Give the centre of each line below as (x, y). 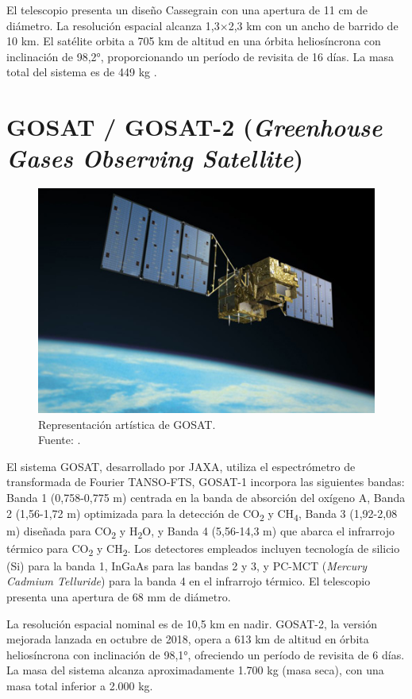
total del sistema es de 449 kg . (82, 72)
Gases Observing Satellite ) (155, 158)
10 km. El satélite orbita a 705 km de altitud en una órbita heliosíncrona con (194, 41)
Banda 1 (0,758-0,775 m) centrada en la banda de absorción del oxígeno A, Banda (206, 497)
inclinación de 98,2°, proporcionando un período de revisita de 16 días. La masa (200, 56)
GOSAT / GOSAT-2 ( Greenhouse (194, 127)
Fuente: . (60, 440)
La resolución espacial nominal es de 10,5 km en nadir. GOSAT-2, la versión (192, 623)
